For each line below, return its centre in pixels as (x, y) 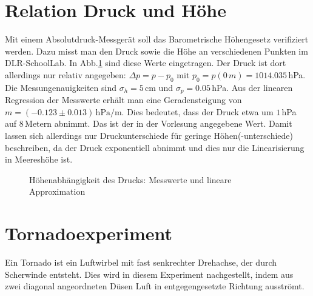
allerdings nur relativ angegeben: (66, 74)
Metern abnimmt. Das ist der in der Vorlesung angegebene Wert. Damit (159, 123)
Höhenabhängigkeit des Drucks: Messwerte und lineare (130, 179)
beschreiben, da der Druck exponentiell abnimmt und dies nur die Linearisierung (155, 147)
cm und (159, 87)
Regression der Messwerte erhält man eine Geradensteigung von (123, 100)
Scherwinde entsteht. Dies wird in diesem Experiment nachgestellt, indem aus (149, 274)
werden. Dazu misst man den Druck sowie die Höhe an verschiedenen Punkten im (156, 51)
